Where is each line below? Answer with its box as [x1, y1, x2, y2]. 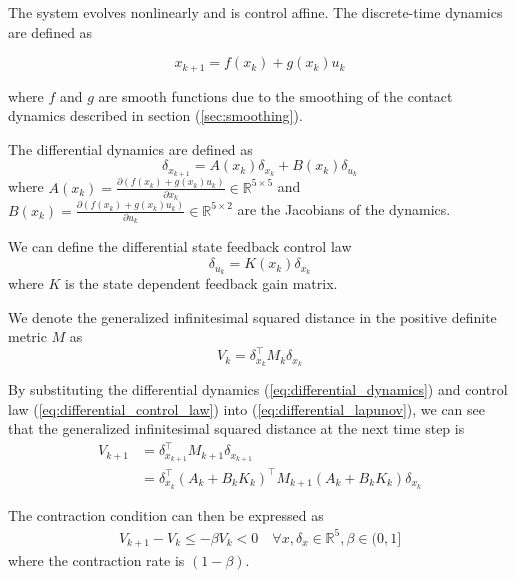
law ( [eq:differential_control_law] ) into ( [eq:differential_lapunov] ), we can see [8, 398, 486, 419]
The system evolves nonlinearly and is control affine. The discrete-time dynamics [8, 2, 503, 22]
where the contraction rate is [8, 550, 185, 571]
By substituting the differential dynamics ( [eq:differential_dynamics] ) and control [8, 379, 508, 400]
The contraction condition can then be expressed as [8, 504, 324, 525]
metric [8, 326, 47, 347]
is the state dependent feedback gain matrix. [65, 272, 338, 293]
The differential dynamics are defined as [8, 138, 253, 159]
